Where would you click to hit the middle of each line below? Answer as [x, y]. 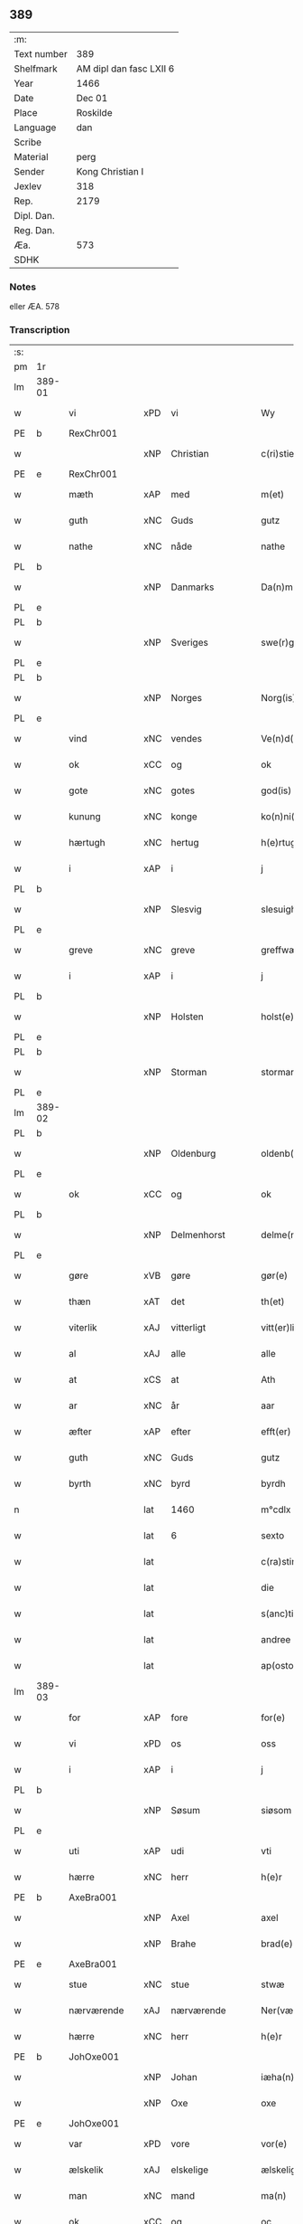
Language [35, 128]
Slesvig [187, 910]
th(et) [273, 1301]
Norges [187, 698]
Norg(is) [279, 698]
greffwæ [279, 951]
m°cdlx [276, 1509]
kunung [85, 817]
